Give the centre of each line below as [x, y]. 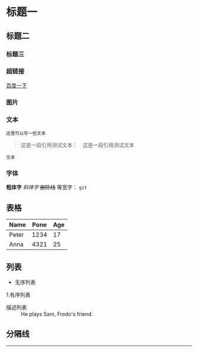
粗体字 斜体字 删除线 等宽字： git [47, 188]
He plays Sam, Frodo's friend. [57, 314]
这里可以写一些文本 [26, 134]
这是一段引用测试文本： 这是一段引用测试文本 [77, 145]
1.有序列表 [18, 295]
